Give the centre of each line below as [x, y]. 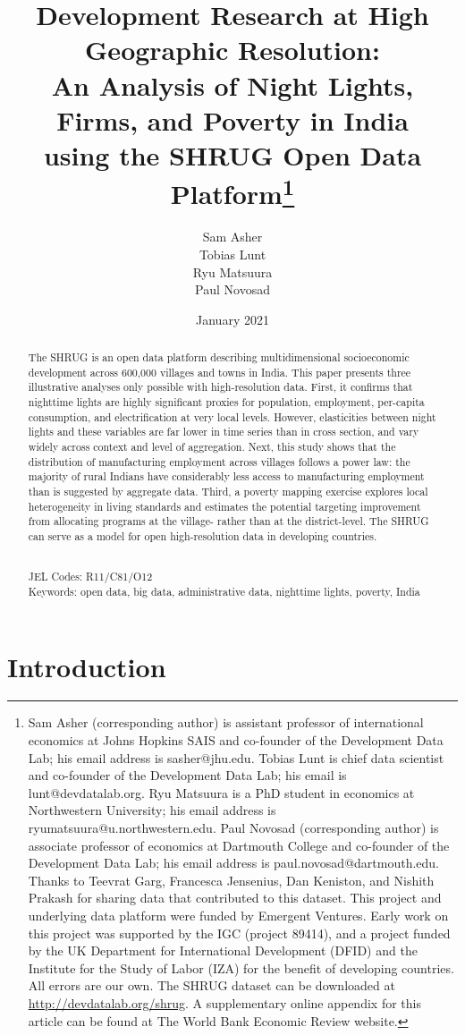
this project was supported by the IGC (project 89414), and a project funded [239, 933]
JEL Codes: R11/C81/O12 [90, 577]
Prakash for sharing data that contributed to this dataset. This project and [235, 898]
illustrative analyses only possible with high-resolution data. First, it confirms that [220, 387]
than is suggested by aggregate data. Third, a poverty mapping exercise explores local [228, 492]
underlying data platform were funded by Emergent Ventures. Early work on [238, 916]
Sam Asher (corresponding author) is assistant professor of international [226, 722]
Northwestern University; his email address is [152, 810]
